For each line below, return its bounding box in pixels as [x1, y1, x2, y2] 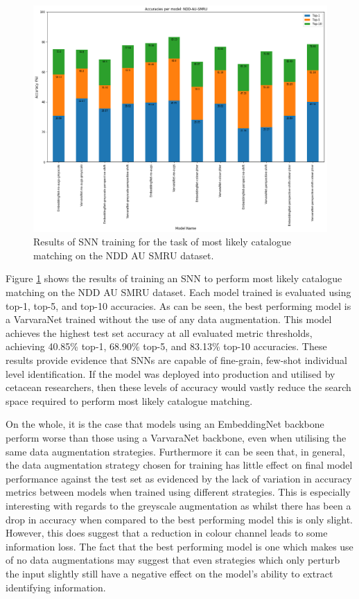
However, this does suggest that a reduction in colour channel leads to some [6, 526, 328, 540]
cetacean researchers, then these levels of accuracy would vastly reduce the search [6, 380, 351, 394]
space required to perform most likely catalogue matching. [6, 393, 253, 408]
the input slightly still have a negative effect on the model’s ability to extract [6, 566, 333, 580]
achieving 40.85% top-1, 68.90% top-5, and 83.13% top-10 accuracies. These [6, 339, 327, 354]
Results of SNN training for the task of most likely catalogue [33, 234, 291, 249]
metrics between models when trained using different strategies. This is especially [6, 485, 351, 499]
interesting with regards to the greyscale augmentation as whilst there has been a [6, 498, 351, 512]
